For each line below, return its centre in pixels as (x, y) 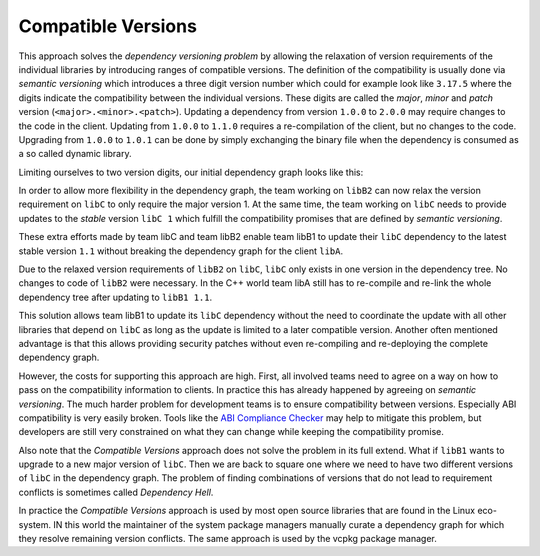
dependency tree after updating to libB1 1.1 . (115, 297)
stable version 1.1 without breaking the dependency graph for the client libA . (181, 251)
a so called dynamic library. (75, 154)
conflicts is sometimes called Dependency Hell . (116, 492)
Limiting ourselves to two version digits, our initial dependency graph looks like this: (191, 172)
